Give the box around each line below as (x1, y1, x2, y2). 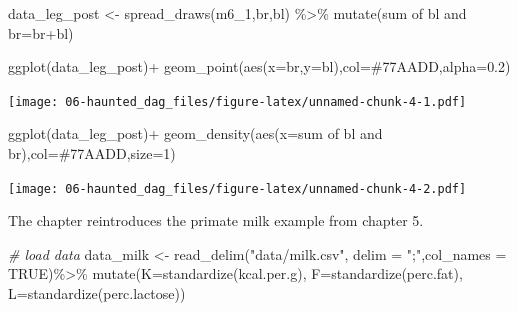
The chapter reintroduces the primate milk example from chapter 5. (8, 210, 424, 231)
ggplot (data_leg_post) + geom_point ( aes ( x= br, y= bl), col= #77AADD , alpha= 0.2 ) (8, 56, 511, 77)
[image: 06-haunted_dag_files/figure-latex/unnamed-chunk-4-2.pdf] (8, 181, 467, 196)
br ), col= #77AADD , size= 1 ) (8, 143, 176, 164)
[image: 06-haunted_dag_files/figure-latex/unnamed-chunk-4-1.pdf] (8, 94, 467, 109)
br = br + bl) (8, 22, 74, 43)
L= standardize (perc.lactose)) (8, 283, 186, 304)
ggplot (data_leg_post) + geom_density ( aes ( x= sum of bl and (8, 123, 383, 144)
